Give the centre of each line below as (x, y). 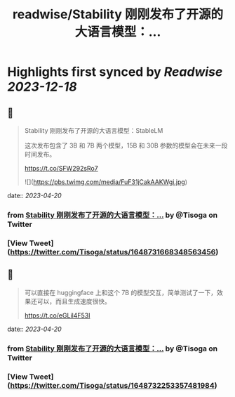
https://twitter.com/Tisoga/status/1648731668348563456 (113, 252)
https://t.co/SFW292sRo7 (61, 168)
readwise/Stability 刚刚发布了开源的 (118, 14)
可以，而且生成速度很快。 (74, 301)
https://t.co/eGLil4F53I (57, 315)
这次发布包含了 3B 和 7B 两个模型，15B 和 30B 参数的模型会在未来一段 (126, 145)
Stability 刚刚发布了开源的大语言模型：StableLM (94, 130)
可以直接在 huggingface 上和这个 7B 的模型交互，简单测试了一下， (121, 292)
